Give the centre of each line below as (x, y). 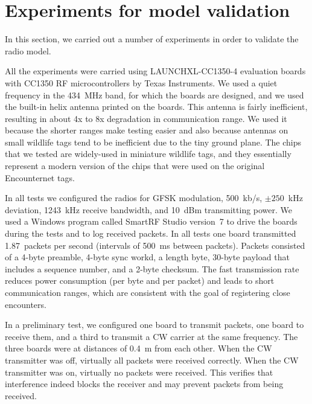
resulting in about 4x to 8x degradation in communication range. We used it (146, 118)
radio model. (28, 50)
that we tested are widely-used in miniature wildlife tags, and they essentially (148, 154)
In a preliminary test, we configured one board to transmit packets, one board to (154, 325)
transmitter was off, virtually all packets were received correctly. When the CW (152, 360)
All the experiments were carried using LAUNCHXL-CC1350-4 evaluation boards (155, 71)
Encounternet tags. (40, 177)
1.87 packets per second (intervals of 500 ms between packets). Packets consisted (155, 245)
